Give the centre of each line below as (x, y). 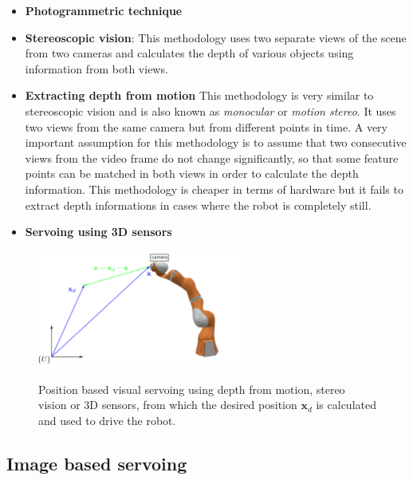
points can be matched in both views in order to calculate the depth (192, 173)
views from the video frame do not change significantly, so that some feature (212, 157)
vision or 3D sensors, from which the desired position (168, 405)
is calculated (346, 405)
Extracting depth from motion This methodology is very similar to (199, 95)
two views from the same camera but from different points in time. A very (206, 126)
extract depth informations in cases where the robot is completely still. (198, 205)
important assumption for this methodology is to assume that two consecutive (216, 142)
